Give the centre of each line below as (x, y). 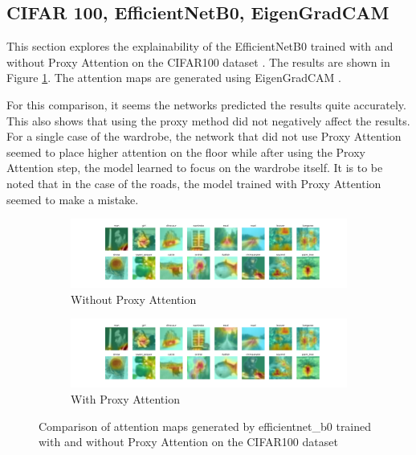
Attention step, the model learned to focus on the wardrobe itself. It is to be (195, 168)
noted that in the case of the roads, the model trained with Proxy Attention (194, 183)
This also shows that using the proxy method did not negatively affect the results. (208, 120)
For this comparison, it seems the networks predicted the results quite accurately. (206, 104)
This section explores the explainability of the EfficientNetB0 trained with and (200, 46)
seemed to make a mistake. (73, 199)
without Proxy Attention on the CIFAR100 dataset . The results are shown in (198, 61)
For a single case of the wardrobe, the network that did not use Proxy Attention (204, 136)
